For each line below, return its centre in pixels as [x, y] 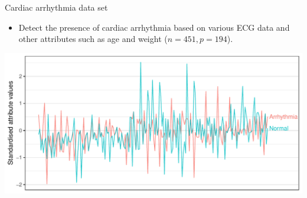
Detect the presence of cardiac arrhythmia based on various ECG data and [154, 27]
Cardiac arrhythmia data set [56, 7]
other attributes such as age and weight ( [93, 39]
